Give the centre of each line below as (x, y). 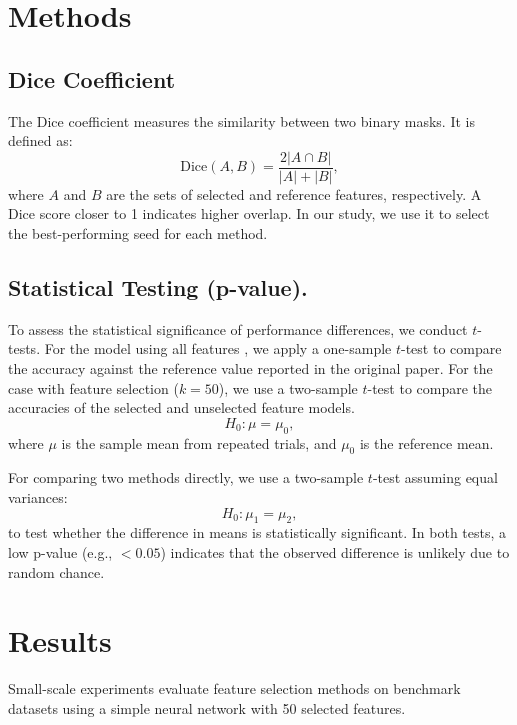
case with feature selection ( (93, 387)
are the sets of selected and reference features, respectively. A (294, 193)
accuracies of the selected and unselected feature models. (181, 407)
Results (60, 640)
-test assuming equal (435, 477)
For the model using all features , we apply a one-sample (218, 348)
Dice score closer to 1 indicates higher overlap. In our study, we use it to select (249, 213)
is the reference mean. (426, 442)
